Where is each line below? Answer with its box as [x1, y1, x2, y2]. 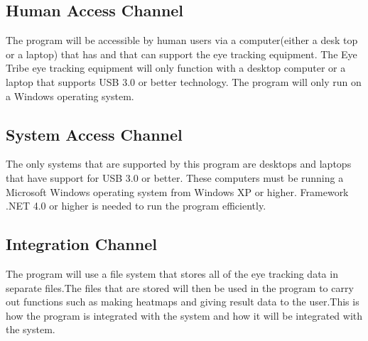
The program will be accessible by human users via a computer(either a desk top [6, 33, 358, 48]
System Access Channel [6, 123, 183, 145]
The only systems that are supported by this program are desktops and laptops [6, 156, 352, 171]
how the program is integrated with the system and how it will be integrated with [6, 308, 363, 323]
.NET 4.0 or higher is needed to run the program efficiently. [6, 198, 266, 213]
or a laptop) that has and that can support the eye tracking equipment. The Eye [6, 46, 357, 61]
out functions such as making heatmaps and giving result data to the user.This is [6, 294, 359, 309]
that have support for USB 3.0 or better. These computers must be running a [6, 170, 344, 185]
